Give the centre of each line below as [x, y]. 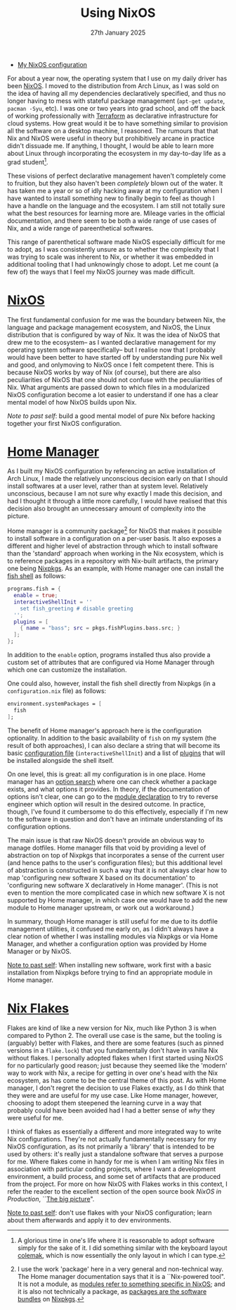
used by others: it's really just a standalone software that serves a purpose [115, 1153]
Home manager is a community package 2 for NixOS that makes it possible [115, 530]
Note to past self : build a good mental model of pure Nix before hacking [111, 416]
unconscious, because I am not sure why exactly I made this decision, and [115, 494]
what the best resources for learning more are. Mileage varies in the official [116, 213]
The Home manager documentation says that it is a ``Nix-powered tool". [122, 1276]
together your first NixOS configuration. [65, 423]
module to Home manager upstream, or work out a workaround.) [101, 907]
